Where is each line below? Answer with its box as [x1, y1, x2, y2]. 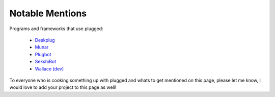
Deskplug [35, 37, 56, 43]
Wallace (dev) [35, 65, 64, 71]
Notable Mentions [9, 8, 87, 19]
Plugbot [35, 51, 51, 57]
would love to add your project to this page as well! [9, 84, 117, 90]
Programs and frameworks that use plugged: [9, 26, 104, 32]
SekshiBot [35, 59, 57, 65]
